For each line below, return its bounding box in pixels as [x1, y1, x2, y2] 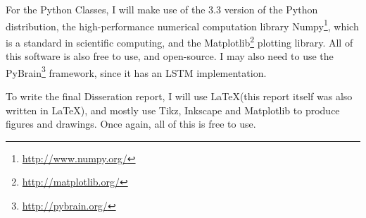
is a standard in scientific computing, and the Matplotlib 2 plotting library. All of [6, 32, 353, 49]
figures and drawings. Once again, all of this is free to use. [6, 116, 256, 131]
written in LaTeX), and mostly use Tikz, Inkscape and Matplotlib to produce [6, 102, 340, 117]
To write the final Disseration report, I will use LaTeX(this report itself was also [6, 88, 353, 103]
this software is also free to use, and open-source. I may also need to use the [6, 49, 334, 63]
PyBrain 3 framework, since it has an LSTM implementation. [6, 63, 267, 80]
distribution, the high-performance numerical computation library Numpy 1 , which [6, 16, 359, 33]
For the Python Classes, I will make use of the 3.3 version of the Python [6, 2, 318, 16]
